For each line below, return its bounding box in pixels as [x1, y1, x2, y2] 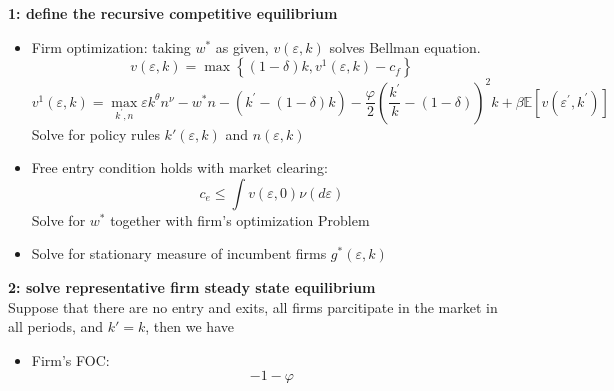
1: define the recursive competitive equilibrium [8, 3, 338, 23]
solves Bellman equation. [329, 36, 481, 57]
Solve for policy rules [31, 123, 160, 144]
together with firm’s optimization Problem [110, 209, 370, 230]
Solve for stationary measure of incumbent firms [31, 243, 327, 264]
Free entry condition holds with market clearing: [31, 157, 328, 178]
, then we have [145, 316, 234, 337]
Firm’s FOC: [31, 349, 110, 370]
